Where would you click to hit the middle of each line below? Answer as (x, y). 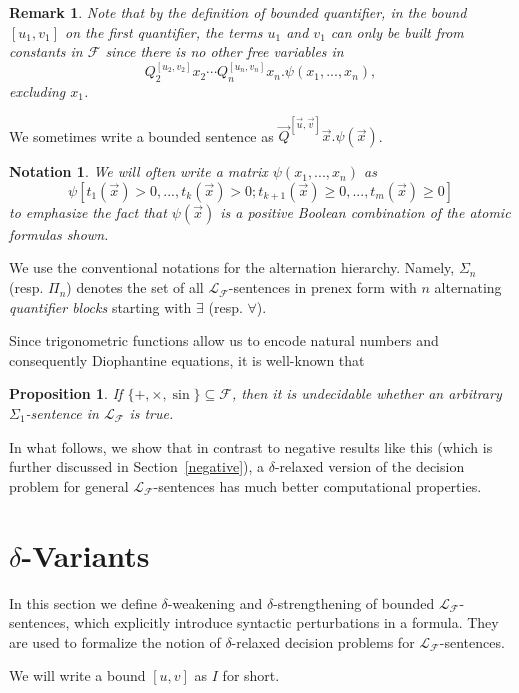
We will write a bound (77, 675)
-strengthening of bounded (354, 602)
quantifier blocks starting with (100, 306)
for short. (251, 675)
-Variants (85, 554)
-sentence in (62, 413)
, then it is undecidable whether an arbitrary (366, 393)
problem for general (69, 485)
